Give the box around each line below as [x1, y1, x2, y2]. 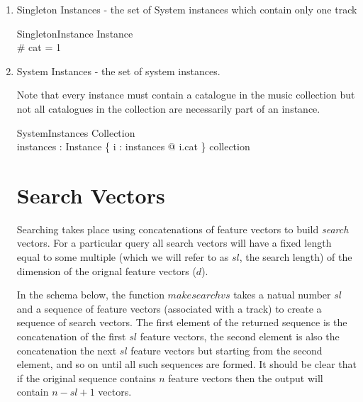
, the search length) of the [239, 250, 352, 264]
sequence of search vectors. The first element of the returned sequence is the [16, 315, 347, 330]
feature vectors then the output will [168, 370, 323, 385]
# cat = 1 [16, 40, 61, 55]
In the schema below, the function [16, 287, 164, 302]
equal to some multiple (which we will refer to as [16, 250, 229, 264]
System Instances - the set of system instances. [16, 63, 220, 78]
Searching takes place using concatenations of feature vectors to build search [16, 221, 349, 236]
